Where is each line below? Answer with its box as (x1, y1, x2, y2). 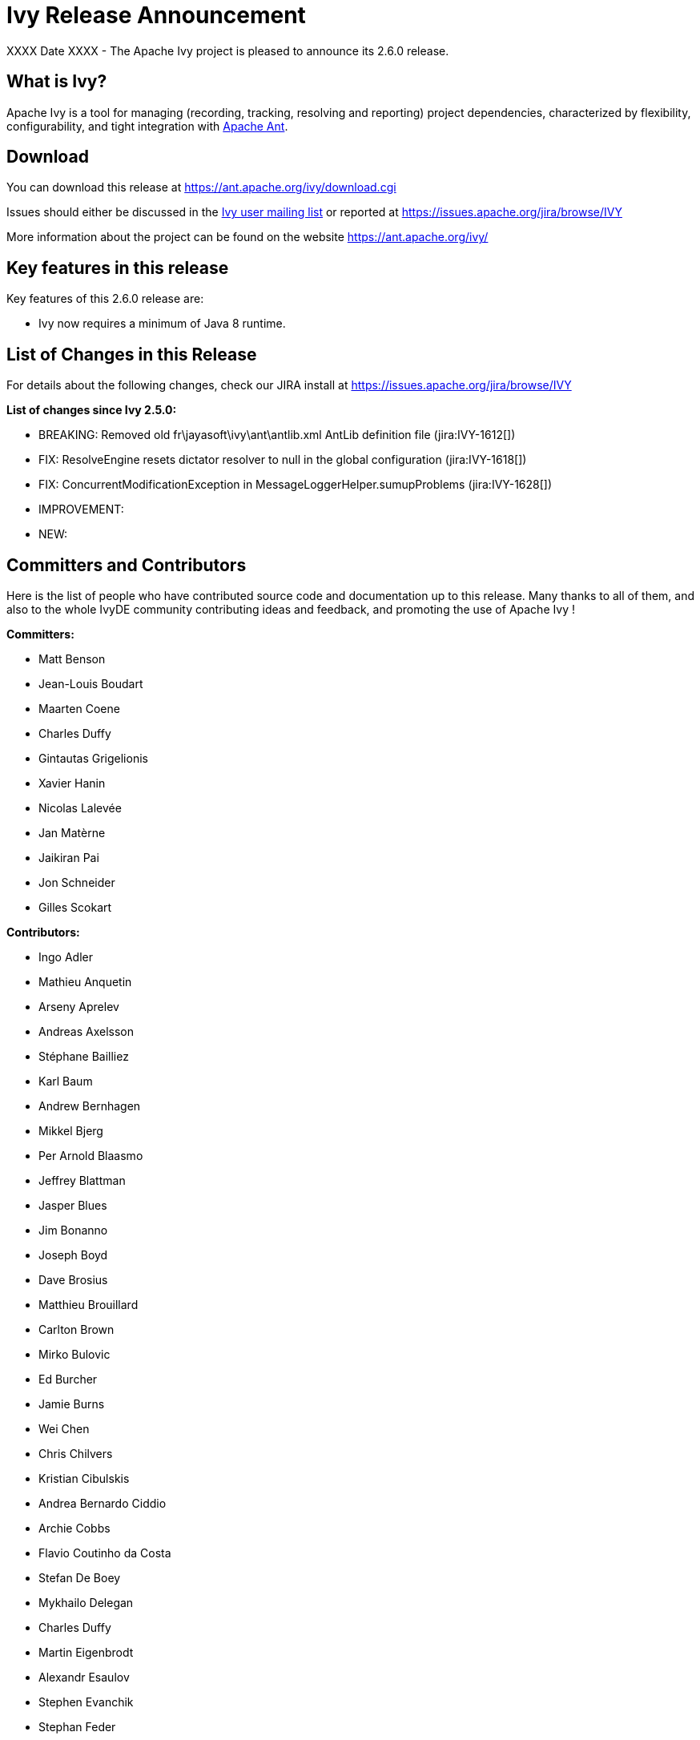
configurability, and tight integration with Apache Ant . (6, 119, 288, 133)
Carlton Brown (38, 1322, 115, 1336)
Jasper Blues (38, 1198, 107, 1212)
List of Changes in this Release (6, 344, 257, 365)
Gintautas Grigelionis (38, 751, 148, 765)
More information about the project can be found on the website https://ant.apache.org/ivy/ (6, 230, 489, 244)
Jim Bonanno (38, 1222, 108, 1237)
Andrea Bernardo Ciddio (38, 1496, 167, 1510)
